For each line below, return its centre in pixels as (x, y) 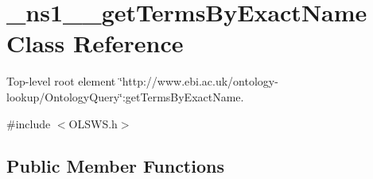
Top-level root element (61, 81)
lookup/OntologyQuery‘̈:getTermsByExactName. (125, 96)
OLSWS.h (93, 123)
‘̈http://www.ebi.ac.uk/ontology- (198, 81)
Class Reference (95, 43)
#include (29, 123)
